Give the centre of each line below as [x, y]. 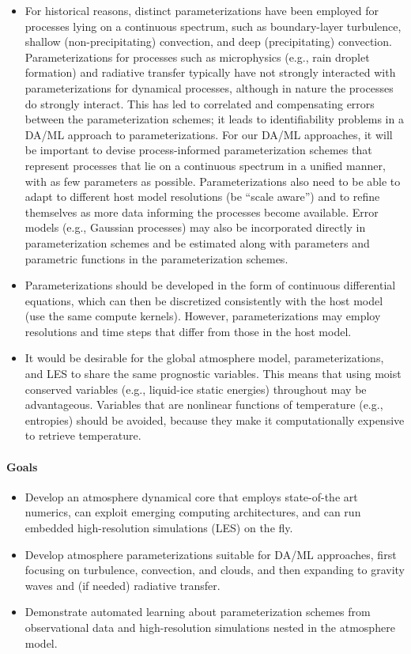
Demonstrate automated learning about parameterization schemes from [198, 612]
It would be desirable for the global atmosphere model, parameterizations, [204, 358]
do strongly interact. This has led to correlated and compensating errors [200, 103]
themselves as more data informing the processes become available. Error [202, 212]
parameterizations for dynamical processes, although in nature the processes [209, 87]
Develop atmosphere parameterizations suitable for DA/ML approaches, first [211, 554]
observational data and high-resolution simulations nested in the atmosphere [210, 627]
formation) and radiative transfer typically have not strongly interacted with [210, 72]
